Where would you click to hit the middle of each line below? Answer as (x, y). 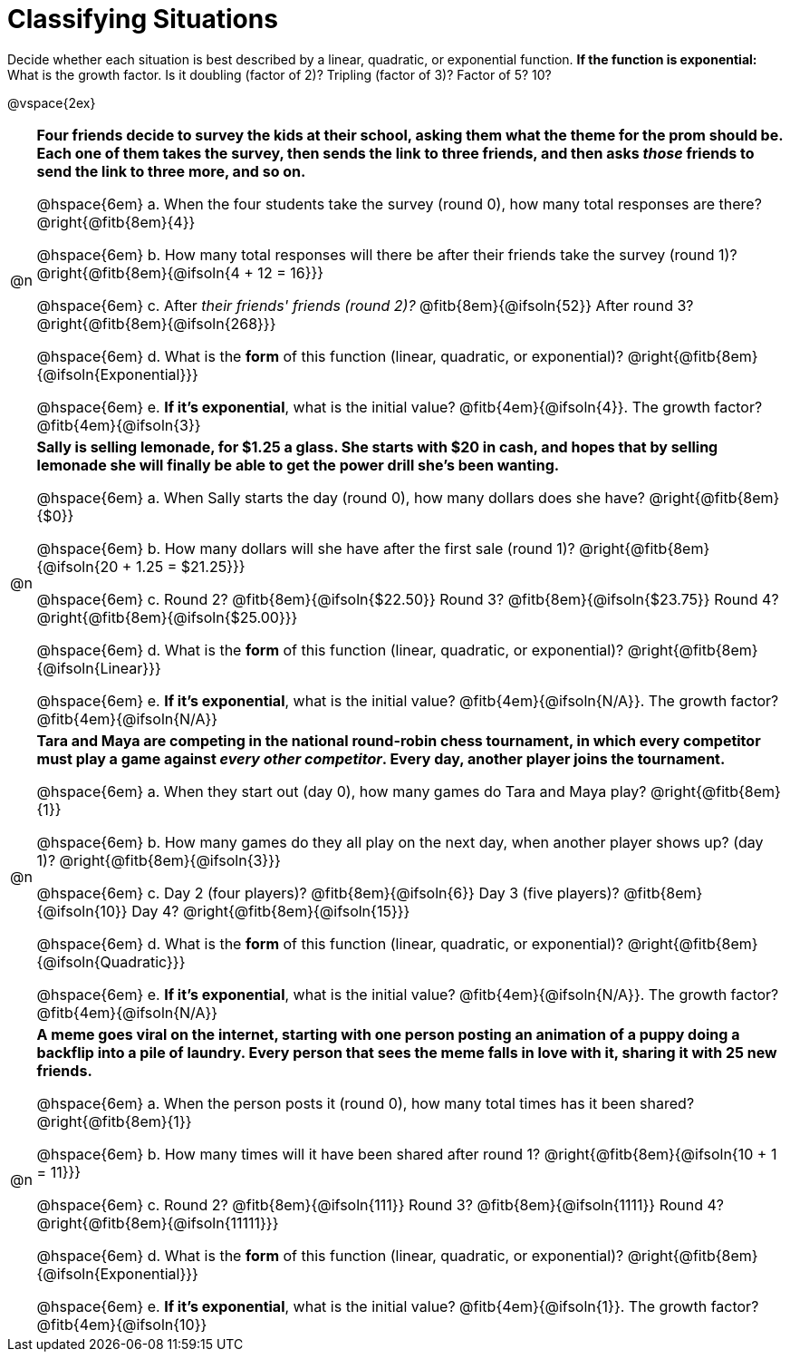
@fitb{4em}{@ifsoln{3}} (119, 425)
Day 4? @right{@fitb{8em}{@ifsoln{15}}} (271, 911)
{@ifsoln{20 (77, 566)
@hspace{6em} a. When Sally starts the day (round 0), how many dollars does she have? (341, 497)
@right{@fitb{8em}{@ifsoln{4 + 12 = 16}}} (180, 272)
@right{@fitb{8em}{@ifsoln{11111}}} (158, 1223)
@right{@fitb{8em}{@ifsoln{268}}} (156, 323)
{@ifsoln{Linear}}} (99, 668)
